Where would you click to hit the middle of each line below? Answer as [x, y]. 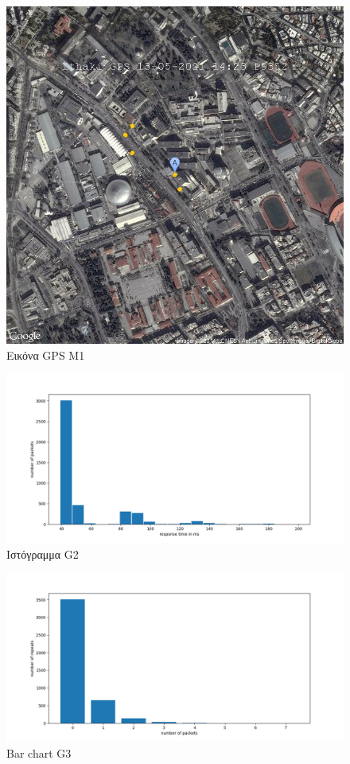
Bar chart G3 [39, 752]
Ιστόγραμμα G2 [43, 554]
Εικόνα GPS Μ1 [46, 355]
